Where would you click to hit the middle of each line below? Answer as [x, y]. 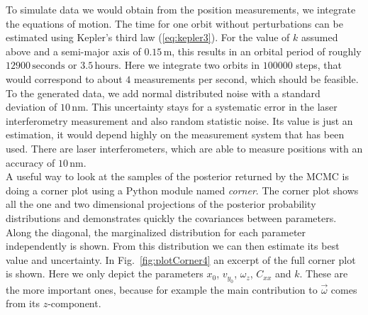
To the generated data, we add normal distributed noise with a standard [163, 93]
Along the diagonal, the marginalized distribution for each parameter [156, 232]
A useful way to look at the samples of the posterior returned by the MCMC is [177, 176]
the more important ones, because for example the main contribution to [162, 289]
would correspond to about [64, 78]
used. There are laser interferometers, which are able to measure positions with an [184, 148]
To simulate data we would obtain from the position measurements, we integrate [181, 9]
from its [23, 303]
